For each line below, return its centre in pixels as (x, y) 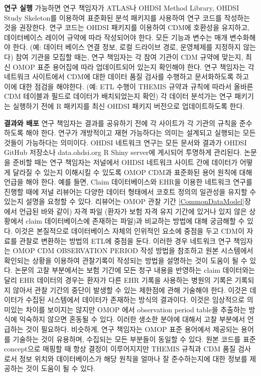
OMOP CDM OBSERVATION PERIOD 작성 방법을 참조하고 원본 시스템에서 (133, 250)
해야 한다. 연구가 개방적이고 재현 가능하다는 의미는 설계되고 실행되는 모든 (141, 133)
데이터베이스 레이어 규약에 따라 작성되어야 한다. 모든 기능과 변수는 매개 (116, 37)
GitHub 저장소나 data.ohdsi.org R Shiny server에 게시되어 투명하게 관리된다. (123, 152)
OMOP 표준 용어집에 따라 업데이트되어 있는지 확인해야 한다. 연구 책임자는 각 (134, 66)
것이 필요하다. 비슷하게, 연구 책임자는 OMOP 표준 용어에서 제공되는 (132, 329)
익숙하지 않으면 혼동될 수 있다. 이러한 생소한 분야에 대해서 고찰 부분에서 (132, 319)
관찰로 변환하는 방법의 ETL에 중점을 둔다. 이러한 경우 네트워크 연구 (125, 240)
